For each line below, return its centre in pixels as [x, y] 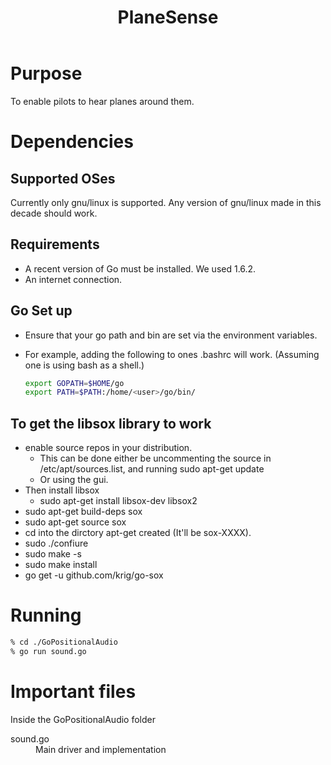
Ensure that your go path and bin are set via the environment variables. [171, 335]
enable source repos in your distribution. [108, 448]
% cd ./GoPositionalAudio [64, 642]
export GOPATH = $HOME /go [74, 383]
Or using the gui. [74, 480]
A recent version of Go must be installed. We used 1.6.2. [140, 268]
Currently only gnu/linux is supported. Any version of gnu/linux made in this [166, 202]
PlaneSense [168, 17]
